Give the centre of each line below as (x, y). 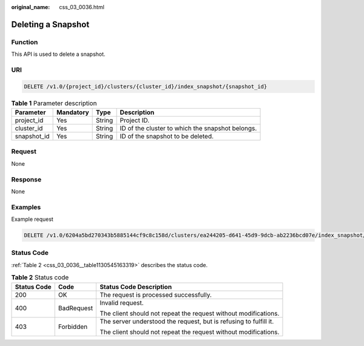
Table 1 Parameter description (54, 103)
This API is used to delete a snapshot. (58, 54)
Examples (26, 207)
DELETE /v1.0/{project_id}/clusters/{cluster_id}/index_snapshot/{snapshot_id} (146, 86)
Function (25, 42)
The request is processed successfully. (156, 294)
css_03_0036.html (82, 7)
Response (26, 179)
